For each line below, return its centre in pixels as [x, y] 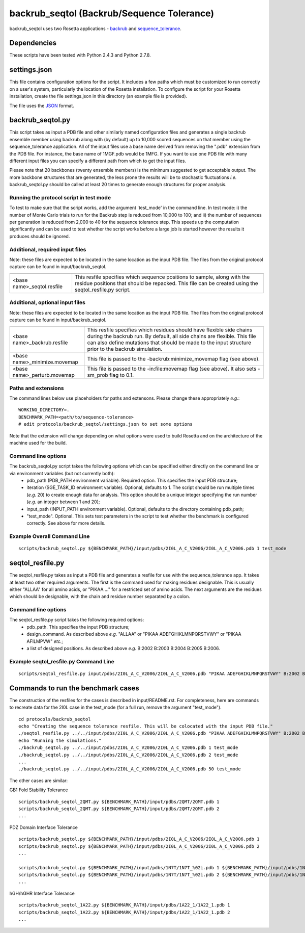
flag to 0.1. [122, 375]
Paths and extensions [37, 388]
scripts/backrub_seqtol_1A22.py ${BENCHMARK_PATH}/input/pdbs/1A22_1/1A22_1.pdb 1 [124, 905]
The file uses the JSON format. [42, 106]
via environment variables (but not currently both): [62, 473]
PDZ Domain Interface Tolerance [44, 827]
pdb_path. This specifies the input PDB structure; [78, 627]
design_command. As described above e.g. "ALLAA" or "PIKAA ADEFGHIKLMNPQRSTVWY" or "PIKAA [134, 634]
